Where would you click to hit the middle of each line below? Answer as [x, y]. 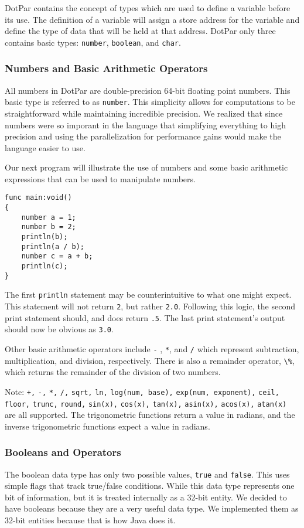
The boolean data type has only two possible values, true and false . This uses [147, 474]
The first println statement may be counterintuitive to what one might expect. [148, 294]
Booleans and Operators [63, 452]
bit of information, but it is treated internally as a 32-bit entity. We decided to [146, 497]
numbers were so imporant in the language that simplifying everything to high [145, 125]
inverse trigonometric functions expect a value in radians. [107, 426]
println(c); [45, 266]
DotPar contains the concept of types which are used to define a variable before [148, 8]
